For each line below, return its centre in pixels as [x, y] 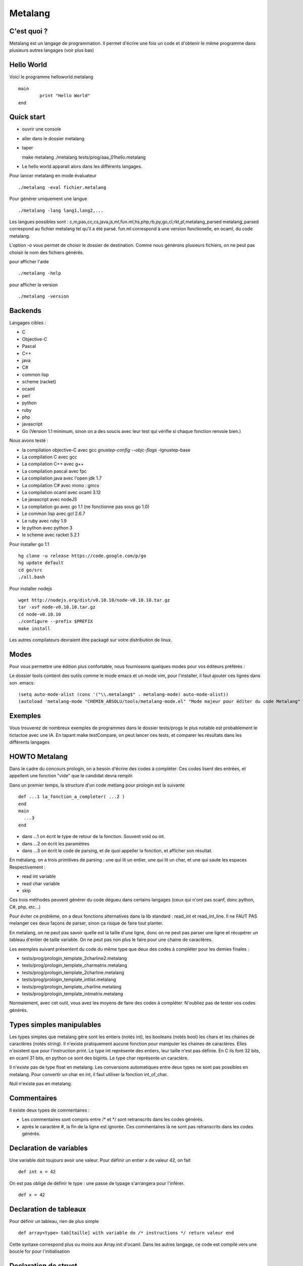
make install [34, 628]
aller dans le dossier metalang [53, 138]
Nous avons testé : [29, 441]
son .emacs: [22, 683]
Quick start [27, 117]
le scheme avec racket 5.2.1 [51, 535]
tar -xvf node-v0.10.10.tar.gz [57, 607]
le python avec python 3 [47, 528]
